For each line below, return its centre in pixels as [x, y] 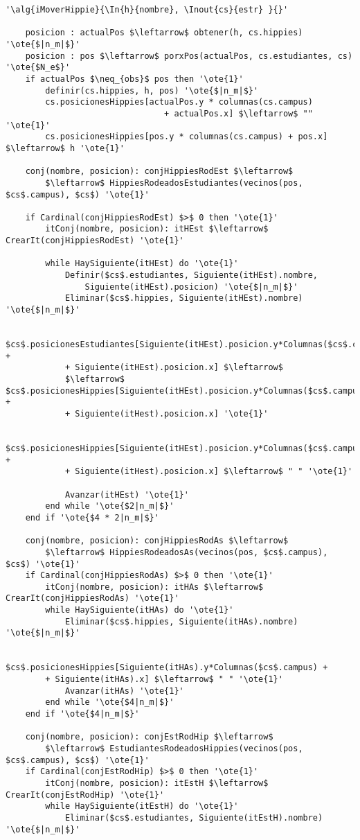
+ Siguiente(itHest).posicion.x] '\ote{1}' [166, 413]
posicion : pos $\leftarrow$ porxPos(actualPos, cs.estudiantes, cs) [189, 56]
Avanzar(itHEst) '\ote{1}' [127, 495]
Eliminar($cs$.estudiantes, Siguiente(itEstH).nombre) [194, 817]
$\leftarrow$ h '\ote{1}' [65, 148]
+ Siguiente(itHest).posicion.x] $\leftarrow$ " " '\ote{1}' [209, 472]
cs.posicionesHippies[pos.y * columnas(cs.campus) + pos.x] [187, 137]
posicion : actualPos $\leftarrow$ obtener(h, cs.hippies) [164, 33]
